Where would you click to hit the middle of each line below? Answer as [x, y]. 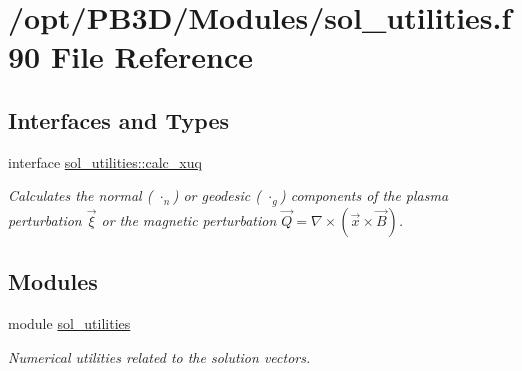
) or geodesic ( [216, 195]
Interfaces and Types [118, 119]
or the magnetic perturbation [189, 219]
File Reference [152, 56]
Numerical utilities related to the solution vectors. [159, 356]
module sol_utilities [69, 323]
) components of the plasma [364, 195]
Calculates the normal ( [80, 195]
